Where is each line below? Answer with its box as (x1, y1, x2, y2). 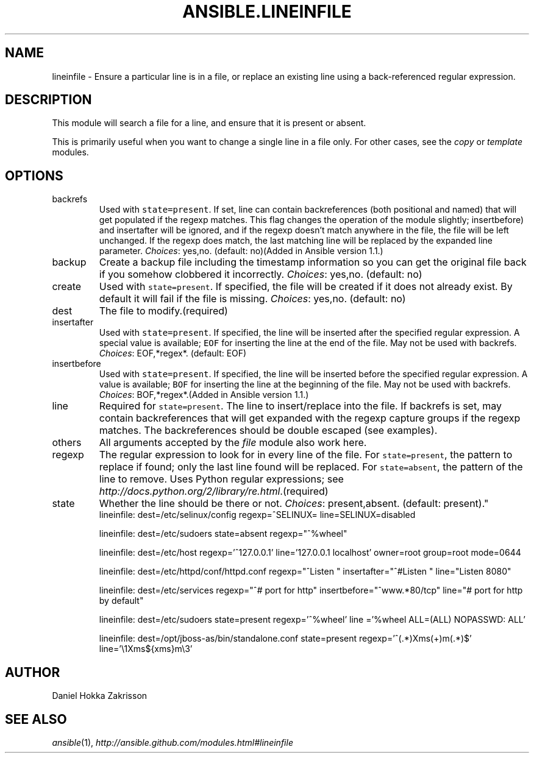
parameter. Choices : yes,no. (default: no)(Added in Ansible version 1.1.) (99, 246, 383, 257)
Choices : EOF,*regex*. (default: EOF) (99, 348, 247, 359)
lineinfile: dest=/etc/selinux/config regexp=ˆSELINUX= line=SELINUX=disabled (99, 509, 416, 520)
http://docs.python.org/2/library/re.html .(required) (99, 485, 329, 498)
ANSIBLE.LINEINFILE (182, 1, 352, 22)
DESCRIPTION (5, 92, 92, 108)
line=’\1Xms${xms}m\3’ (99, 643, 193, 654)
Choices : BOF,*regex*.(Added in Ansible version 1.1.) (99, 389, 309, 400)
